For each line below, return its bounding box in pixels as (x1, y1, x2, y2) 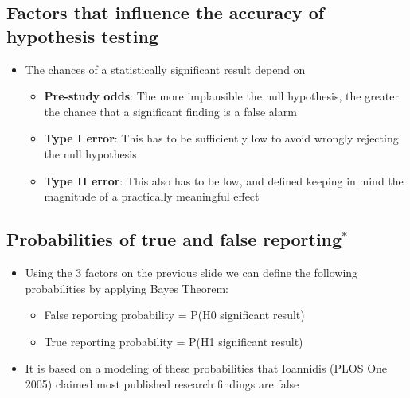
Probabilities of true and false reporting (6, 227, 342, 252)
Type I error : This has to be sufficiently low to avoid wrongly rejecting (44, 130, 399, 146)
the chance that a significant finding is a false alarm (44, 103, 297, 119)
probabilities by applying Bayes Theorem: (25, 279, 228, 296)
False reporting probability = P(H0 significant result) (44, 306, 305, 323)
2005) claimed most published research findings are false (25, 375, 299, 392)
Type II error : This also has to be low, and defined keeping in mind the (44, 172, 404, 189)
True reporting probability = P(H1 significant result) (44, 333, 303, 349)
